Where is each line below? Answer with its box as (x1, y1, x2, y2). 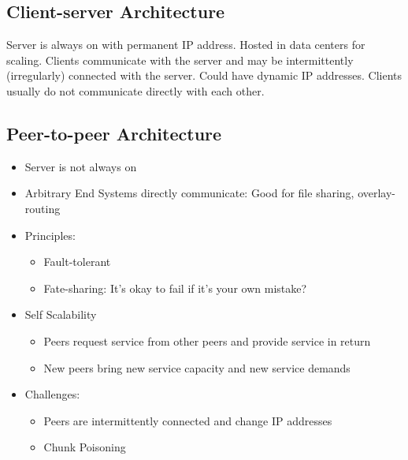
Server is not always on (24, 158, 137, 174)
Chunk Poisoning (43, 439, 126, 455)
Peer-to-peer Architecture (6, 121, 222, 145)
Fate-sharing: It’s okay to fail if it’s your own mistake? (43, 279, 307, 296)
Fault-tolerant (43, 253, 111, 270)
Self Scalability (24, 306, 97, 323)
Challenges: (24, 386, 80, 402)
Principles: (24, 226, 76, 243)
